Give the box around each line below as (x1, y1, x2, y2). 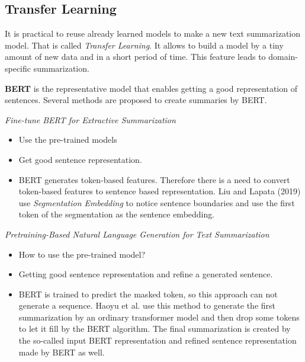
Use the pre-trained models (18, 133, 117, 146)
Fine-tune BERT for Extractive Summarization (5, 113, 176, 126)
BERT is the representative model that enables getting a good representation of (5, 82, 297, 94)
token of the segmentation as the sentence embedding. (18, 208, 215, 220)
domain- (268, 50, 298, 63)
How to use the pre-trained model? (18, 248, 146, 260)
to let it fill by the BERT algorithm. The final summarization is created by (18, 322, 291, 335)
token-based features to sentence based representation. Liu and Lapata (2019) (18, 185, 301, 197)
